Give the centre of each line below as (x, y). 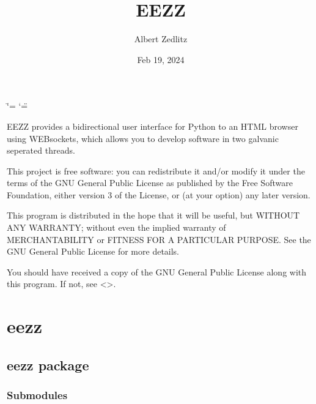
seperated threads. (41, 150)
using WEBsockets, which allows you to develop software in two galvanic (143, 138)
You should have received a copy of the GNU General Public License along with (157, 271)
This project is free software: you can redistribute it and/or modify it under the (156, 170)
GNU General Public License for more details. (93, 251)
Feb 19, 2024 (161, 59)
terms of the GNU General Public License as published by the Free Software (150, 183)
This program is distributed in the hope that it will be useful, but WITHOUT (153, 215)
